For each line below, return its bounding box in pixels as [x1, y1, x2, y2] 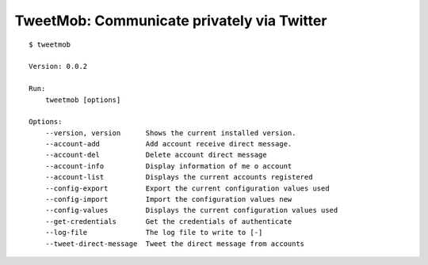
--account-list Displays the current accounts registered [44, 172, 313, 182]
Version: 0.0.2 [29, 62, 88, 71]
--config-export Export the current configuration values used [44, 184, 330, 193]
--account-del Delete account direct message [44, 150, 267, 160]
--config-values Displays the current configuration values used [44, 206, 338, 215]
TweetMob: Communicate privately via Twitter [14, 12, 327, 29]
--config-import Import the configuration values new [44, 195, 292, 204]
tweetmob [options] [44, 95, 121, 104]
